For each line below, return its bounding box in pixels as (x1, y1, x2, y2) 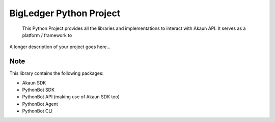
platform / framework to (22, 32, 72, 38)
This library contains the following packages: (9, 70, 104, 76)
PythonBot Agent (22, 101, 58, 107)
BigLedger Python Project (9, 8, 121, 19)
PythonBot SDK (22, 87, 55, 93)
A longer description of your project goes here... (9, 44, 111, 50)
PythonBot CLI (22, 108, 53, 114)
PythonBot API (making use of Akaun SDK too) (22, 94, 120, 100)
